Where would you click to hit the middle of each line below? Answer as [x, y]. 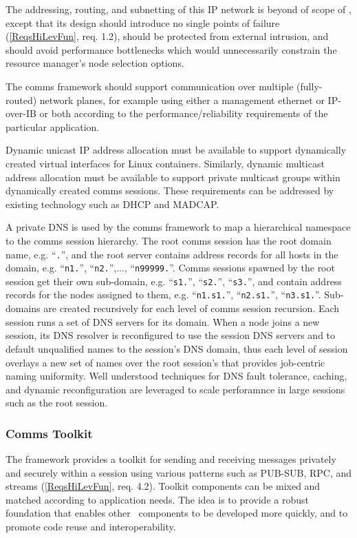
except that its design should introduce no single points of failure [143, 22]
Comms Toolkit [49, 433]
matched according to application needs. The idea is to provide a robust [157, 499]
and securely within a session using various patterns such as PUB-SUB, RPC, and [179, 472]
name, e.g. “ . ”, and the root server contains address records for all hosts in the [172, 254]
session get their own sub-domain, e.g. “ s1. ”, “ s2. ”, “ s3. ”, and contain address [174, 281]
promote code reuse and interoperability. [91, 527]
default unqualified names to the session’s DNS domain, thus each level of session [177, 348]
